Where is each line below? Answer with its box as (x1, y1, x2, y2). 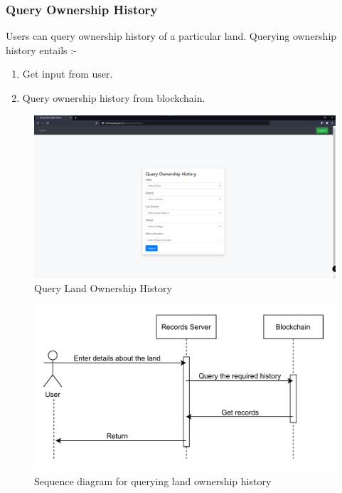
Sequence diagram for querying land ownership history (34, 474, 272, 489)
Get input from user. (22, 66, 113, 81)
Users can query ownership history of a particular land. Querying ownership (6, 28, 337, 43)
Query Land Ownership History (34, 281, 172, 296)
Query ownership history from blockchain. (22, 90, 205, 105)
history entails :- (6, 42, 77, 57)
